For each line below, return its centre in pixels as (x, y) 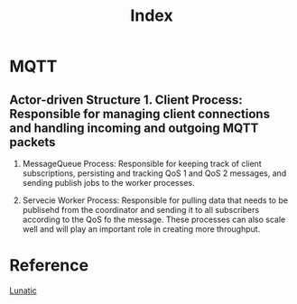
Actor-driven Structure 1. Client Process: (126, 100)
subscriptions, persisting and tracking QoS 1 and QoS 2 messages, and (154, 173)
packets (32, 142)
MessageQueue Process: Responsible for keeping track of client (142, 164)
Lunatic (23, 290)
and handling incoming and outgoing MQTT (134, 128)
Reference (49, 266)
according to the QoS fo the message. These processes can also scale (154, 219)
